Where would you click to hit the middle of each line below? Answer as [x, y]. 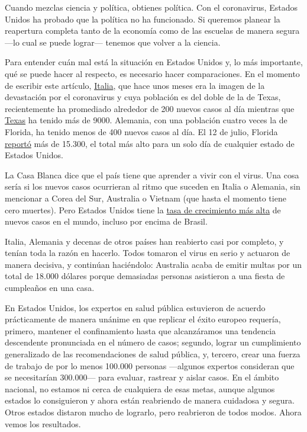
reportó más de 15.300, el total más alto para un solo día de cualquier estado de [150, 143]
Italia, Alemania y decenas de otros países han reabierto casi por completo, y [144, 241]
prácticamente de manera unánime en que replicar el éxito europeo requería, [143, 319]
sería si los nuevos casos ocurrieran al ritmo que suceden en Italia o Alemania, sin [153, 186]
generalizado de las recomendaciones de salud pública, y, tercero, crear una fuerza [153, 354]
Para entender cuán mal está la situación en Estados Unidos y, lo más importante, [154, 62]
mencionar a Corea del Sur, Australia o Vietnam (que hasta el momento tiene [146, 198]
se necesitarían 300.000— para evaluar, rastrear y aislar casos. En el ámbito [142, 377]
